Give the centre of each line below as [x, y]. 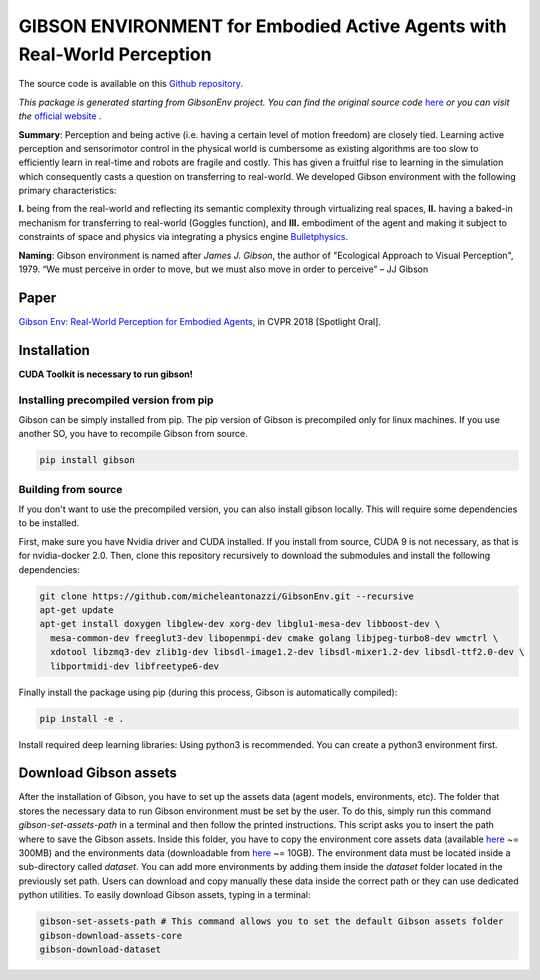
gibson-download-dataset [100, 949]
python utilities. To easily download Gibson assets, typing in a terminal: [164, 895]
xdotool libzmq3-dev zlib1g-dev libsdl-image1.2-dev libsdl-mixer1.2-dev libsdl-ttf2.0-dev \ [287, 652]
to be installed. [49, 523]
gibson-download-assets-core [111, 935]
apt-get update [76, 610]
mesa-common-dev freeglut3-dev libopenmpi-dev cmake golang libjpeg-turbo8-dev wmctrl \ [274, 638]
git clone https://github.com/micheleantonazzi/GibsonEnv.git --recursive [227, 596]
